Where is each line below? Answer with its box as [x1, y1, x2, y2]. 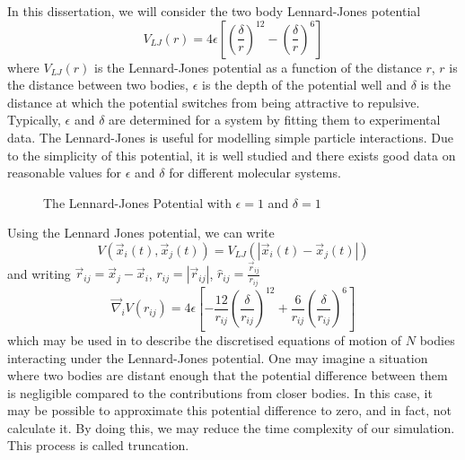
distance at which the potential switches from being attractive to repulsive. [7, 92, 420, 111]
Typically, [7, 110, 61, 129]
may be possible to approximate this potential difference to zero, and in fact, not [7, 401, 452, 420]
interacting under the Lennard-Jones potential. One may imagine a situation [7, 348, 428, 367]
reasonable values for [7, 163, 122, 182]
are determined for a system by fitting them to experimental [109, 110, 441, 129]
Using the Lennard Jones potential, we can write [7, 223, 275, 242]
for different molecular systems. [169, 163, 341, 182]
